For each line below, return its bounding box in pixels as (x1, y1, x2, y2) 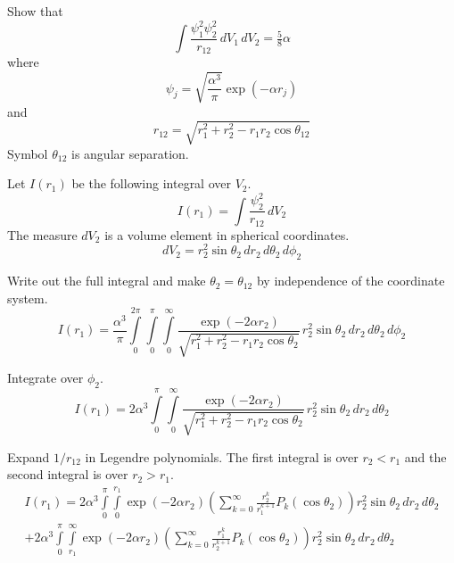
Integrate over (7, 368, 84, 387)
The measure (7, 225, 78, 244)
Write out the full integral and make (7, 271, 206, 290)
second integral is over (7, 465, 128, 484)
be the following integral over (71, 174, 231, 193)
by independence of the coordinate (256, 271, 445, 290)
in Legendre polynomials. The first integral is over (85, 447, 359, 466)
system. (7, 288, 48, 307)
